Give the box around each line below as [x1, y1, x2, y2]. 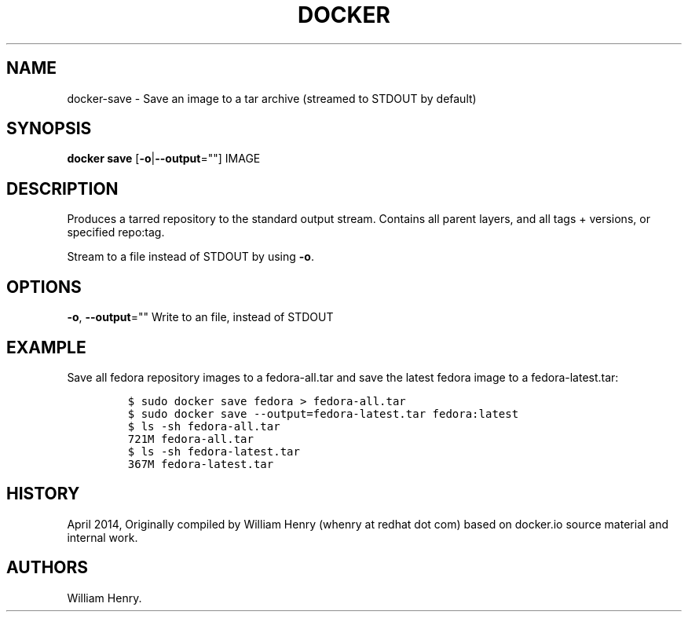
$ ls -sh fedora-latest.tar [127, 444, 300, 458]
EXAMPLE [6, 337, 86, 357]
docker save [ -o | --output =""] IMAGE [67, 152, 261, 166]
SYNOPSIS [6, 119, 92, 139]
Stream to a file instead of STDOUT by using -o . [67, 250, 314, 264]
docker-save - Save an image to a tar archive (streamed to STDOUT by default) [67, 91, 477, 105]
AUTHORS [6, 558, 89, 578]
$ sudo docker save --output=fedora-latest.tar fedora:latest [127, 407, 519, 420]
